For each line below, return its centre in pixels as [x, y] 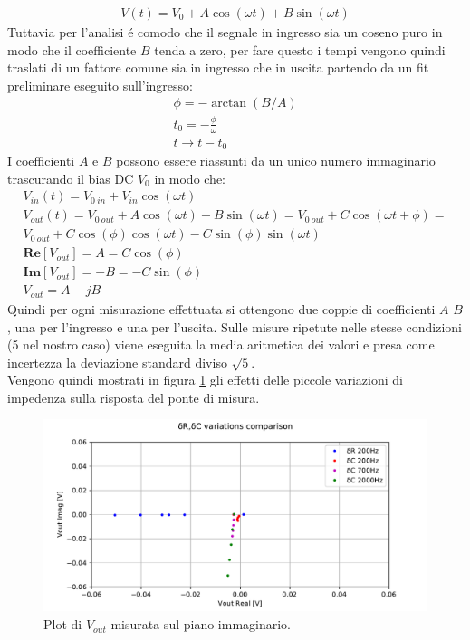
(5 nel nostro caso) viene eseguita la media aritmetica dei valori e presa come [221, 344]
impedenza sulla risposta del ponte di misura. [134, 397]
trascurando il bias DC [71, 178]
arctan [229, 104]
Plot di [63, 624]
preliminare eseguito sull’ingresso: [100, 85]
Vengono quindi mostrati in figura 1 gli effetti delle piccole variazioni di [205, 380]
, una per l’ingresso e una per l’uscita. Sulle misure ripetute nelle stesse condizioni [235, 326]
